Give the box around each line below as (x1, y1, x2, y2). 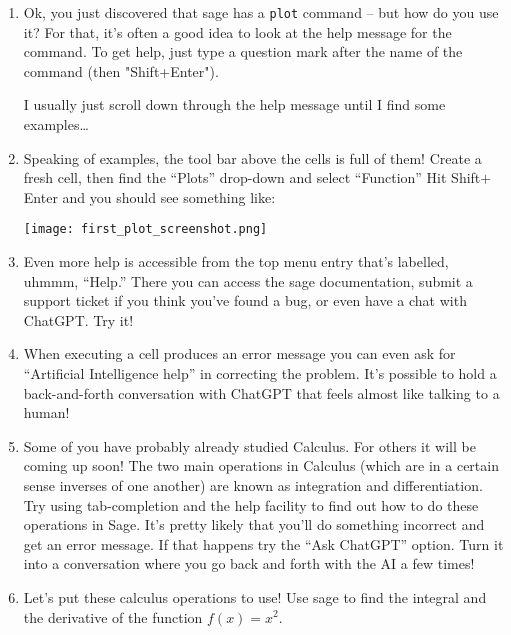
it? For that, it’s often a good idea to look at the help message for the (23, 21, 452, 42)
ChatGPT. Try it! (23, 309, 134, 330)
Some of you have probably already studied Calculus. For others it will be (23, 435, 476, 456)
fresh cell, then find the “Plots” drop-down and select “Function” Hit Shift (23, 167, 481, 188)
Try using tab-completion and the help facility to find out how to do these (23, 494, 479, 515)
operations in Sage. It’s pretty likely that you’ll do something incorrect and (23, 514, 485, 535)
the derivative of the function (23, 606, 203, 627)
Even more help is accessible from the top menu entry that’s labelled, (23, 251, 449, 272)
